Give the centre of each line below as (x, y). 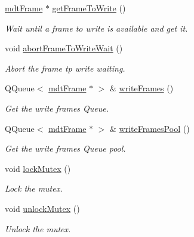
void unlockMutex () (42, 208)
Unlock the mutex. (38, 228)
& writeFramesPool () (150, 128)
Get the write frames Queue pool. (65, 148)
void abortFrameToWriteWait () (64, 48)
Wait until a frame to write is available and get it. (96, 28)
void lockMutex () (38, 168)
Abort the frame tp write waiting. (65, 68)
